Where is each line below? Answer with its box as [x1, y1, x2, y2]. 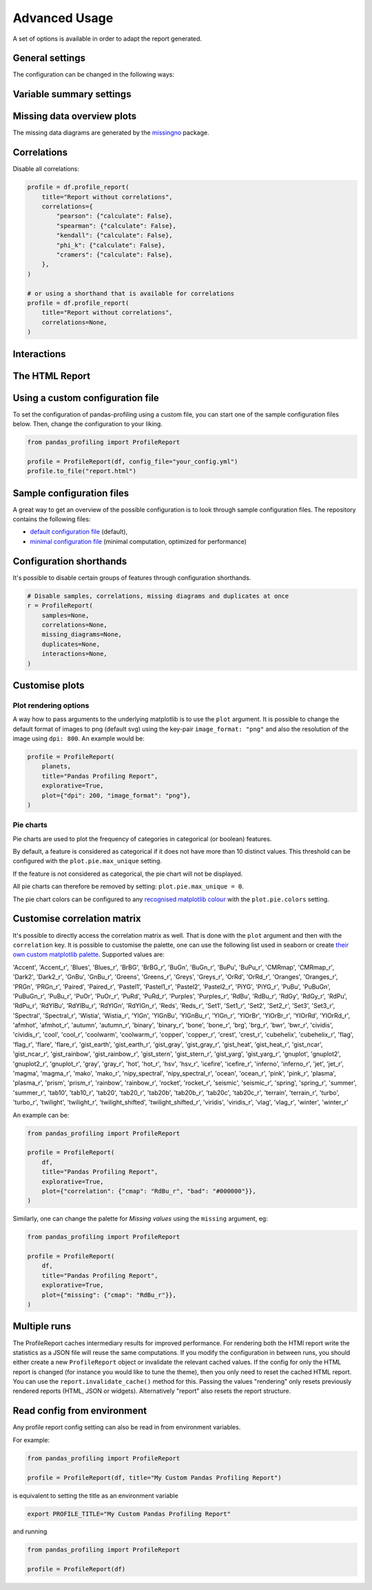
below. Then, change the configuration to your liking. [12, 420, 163, 428]
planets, [41, 763, 72, 770]
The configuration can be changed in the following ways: [12, 70, 175, 79]
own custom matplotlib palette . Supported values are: [12, 950, 165, 958]
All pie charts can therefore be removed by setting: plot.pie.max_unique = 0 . [12, 883, 245, 891]
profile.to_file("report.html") [27, 467, 137, 475]
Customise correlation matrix [12, 913, 141, 925]
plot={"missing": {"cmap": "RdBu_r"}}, [41, 1291, 177, 1299]
